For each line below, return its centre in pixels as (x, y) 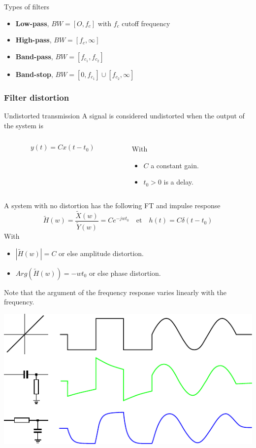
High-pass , (33, 40)
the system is (24, 125)
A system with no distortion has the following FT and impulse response (112, 205)
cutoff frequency (146, 23)
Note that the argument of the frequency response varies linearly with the (115, 292)
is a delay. (178, 182)
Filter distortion (37, 97)
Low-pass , (32, 23)
